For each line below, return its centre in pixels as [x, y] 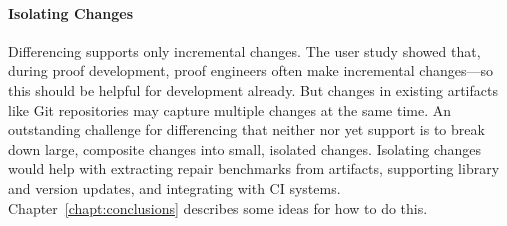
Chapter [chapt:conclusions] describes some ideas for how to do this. [218, 207]
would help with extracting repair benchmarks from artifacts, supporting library [254, 168]
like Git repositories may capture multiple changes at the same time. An [230, 109]
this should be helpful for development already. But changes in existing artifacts [253, 89]
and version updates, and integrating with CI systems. [174, 187]
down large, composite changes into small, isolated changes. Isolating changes [245, 148]
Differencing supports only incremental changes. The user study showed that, [244, 50]
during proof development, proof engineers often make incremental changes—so [250, 70]
